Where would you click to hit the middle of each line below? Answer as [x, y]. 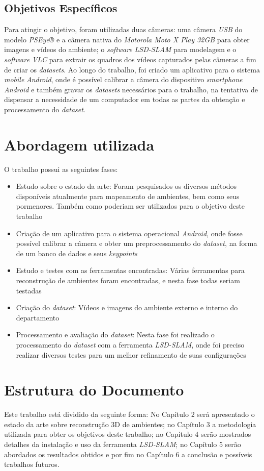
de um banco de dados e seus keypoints [77, 253]
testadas [29, 290]
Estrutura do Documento [94, 390]
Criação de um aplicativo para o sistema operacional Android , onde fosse [129, 233]
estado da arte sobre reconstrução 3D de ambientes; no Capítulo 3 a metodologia [130, 424]
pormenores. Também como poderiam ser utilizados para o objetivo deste [130, 206]
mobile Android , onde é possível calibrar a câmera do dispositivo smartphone [123, 79]
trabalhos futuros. [32, 464]
